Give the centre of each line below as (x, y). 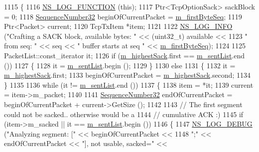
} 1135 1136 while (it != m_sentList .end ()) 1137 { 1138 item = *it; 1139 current (129, 84)
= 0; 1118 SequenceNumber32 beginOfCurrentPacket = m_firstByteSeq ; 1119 (123, 16)
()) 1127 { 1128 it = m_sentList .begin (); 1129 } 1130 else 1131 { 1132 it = (120, 65)
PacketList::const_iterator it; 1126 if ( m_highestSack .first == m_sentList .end (125, 55)
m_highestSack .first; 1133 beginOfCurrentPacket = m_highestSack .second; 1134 (127, 75)
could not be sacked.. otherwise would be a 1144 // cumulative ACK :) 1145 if (124, 114)
